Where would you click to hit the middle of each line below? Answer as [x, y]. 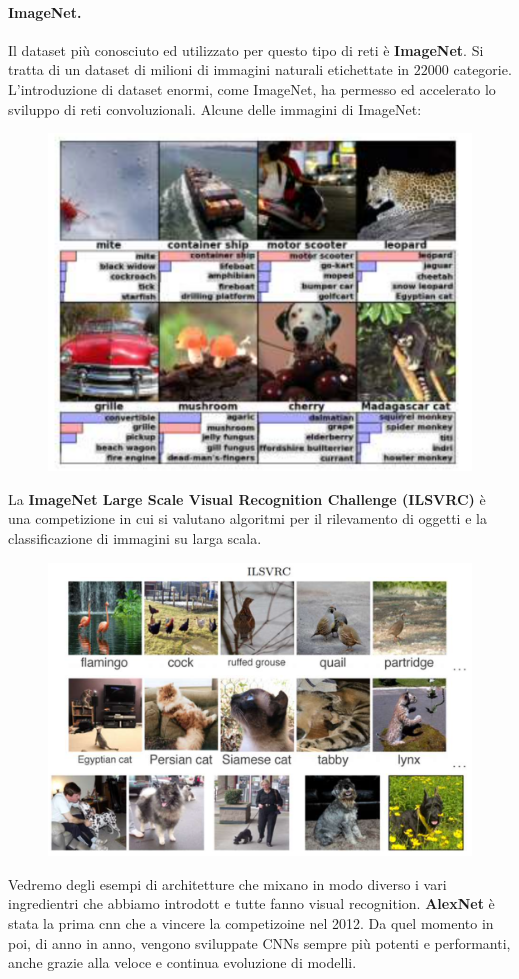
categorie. [482, 69]
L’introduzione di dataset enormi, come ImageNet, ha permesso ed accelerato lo [252, 88]
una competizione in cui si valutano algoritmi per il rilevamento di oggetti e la [247, 518]
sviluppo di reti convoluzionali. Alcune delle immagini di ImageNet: [215, 108]
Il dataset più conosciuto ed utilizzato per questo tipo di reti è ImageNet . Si [246, 49]
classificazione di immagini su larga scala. [135, 538]
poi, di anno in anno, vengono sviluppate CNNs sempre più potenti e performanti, [259, 942]
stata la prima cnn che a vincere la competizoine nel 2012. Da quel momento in [251, 923]
